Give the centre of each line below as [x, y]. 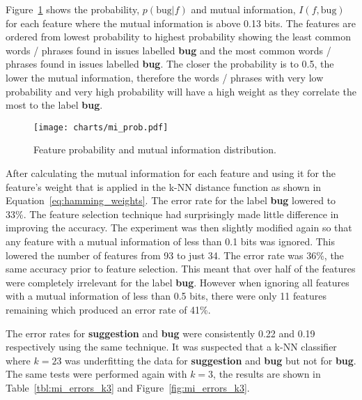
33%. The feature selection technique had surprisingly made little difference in [172, 214]
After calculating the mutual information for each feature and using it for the [171, 173]
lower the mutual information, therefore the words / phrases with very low [165, 77]
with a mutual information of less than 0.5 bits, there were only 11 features [166, 296]
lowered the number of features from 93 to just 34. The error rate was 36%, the [175, 255]
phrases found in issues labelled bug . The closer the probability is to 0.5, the [170, 64]
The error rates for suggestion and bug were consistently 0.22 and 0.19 [160, 333]
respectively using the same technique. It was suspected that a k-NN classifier [171, 347]
